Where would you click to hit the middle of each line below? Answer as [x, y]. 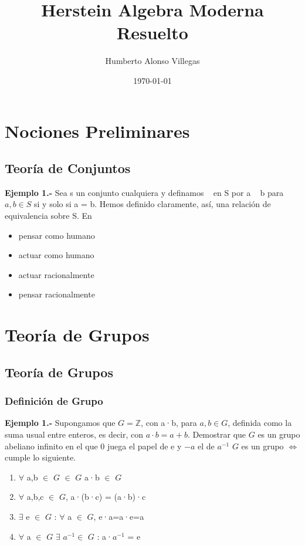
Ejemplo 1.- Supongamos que [60, 423]
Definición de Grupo [54, 401]
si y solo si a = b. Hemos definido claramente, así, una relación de [152, 204]
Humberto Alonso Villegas [152, 61]
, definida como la [260, 423]
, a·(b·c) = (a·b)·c [106, 497]
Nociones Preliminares [97, 131]
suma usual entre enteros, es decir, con [74, 434]
